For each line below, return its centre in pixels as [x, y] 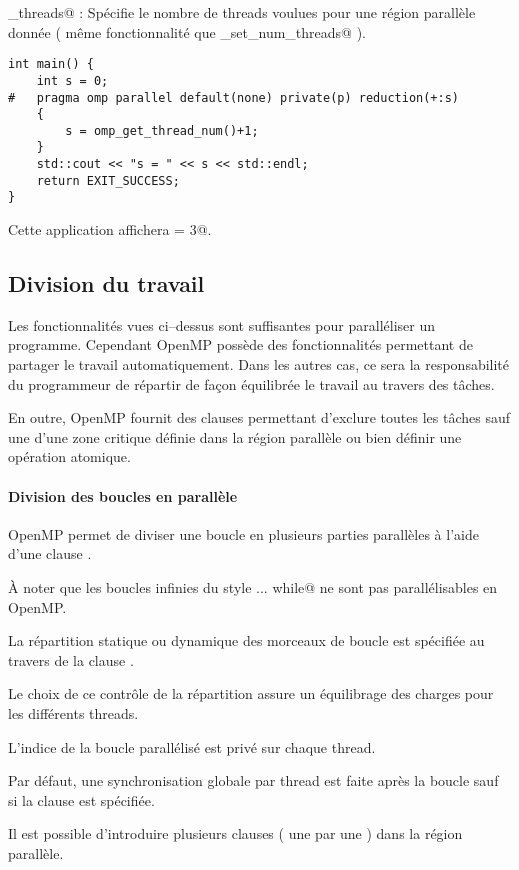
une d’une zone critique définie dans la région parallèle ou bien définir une [235, 436]
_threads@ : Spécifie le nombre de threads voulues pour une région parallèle [242, 12]
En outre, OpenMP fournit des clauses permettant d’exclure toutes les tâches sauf [259, 417]
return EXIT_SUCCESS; [108, 180]
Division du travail [106, 283]
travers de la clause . [71, 659]
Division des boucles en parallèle [123, 495]
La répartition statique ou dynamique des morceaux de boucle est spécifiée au [246, 640]
